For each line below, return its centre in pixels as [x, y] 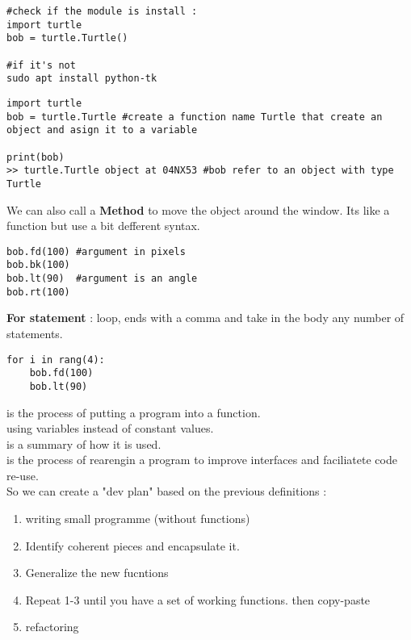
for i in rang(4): [56, 360]
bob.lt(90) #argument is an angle [102, 279]
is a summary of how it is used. [84, 443]
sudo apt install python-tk [82, 79]
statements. [35, 333]
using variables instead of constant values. [110, 428]
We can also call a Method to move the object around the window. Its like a [198, 209]
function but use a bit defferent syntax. [103, 226]
